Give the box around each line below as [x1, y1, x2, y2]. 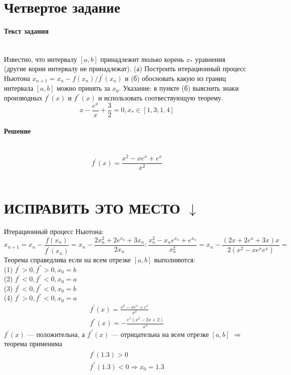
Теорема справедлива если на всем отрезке [4, 255, 131, 265]
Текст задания [4, 25, 49, 36]
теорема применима [4, 338, 62, 349]
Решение [4, 126, 31, 136]
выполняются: [154, 255, 196, 265]
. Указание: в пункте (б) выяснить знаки [119, 83, 239, 93]
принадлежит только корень [100, 54, 184, 64]
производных [4, 93, 42, 102]
